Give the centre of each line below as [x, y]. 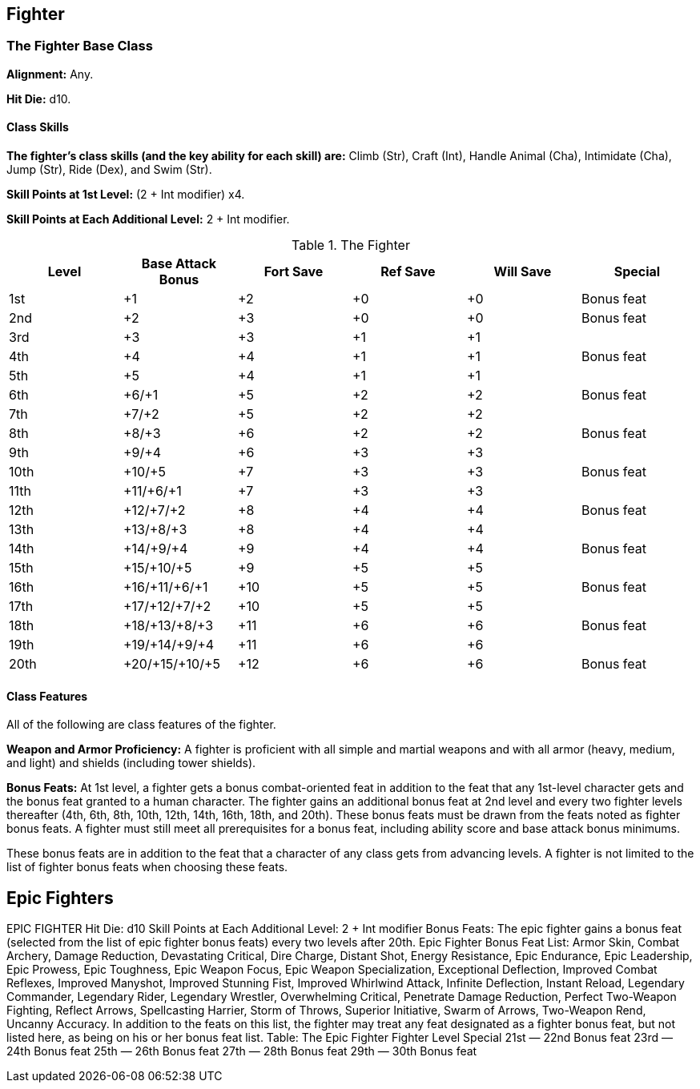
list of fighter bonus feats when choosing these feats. [147, 867]
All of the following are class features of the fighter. [141, 725]
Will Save [523, 272]
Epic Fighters [60, 898]
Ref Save [408, 272]
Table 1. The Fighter [351, 245]
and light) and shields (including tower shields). [131, 763]
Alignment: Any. [50, 74]
